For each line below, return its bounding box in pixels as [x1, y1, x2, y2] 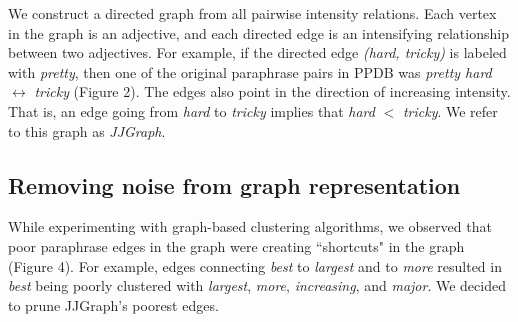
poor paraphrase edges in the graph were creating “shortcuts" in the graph [8, 235, 465, 256]
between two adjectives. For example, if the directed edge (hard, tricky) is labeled [8, 42, 507, 63]
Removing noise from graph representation [8, 169, 461, 200]
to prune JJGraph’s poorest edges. [8, 294, 219, 315]
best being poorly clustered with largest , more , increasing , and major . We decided [8, 275, 506, 296]
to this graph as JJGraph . [8, 120, 166, 141]
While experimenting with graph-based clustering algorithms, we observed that [8, 216, 492, 237]
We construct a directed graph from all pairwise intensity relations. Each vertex [8, 3, 497, 23]
